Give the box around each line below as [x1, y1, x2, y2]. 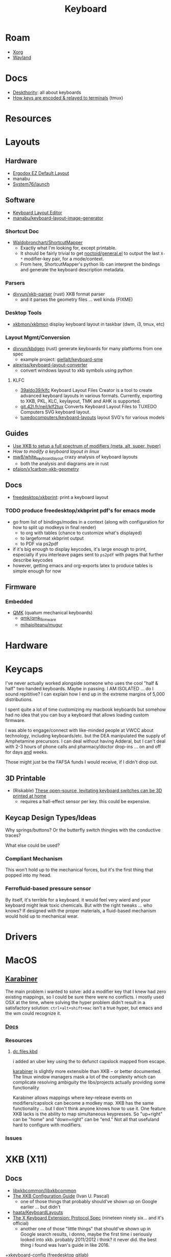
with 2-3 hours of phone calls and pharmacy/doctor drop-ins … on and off [5, 744, 161, 750]
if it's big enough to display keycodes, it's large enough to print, [12, 546, 147, 552]
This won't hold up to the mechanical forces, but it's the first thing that [5, 867, 153, 873]
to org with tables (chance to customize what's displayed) [20, 529, 142, 536]
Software [5, 196, 35, 205]
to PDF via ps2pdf [20, 541, 59, 547]
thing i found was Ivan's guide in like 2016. [20, 1242, 110, 1248]
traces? [5, 832, 21, 839]
